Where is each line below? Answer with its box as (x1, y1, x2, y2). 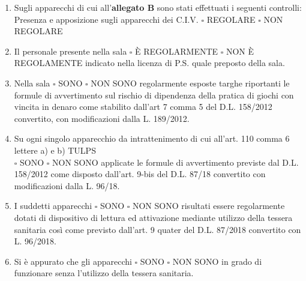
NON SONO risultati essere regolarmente (132, 199, 285, 212)
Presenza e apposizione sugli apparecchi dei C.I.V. (14, 13, 199, 25)
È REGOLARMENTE (135, 44, 218, 57)
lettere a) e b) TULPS (14, 144, 96, 156)
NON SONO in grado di (172, 255, 262, 267)
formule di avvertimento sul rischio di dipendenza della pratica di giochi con (14, 88, 294, 101)
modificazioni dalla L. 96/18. (14, 179, 120, 192)
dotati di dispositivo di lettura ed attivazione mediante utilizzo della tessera (14, 211, 293, 223)
